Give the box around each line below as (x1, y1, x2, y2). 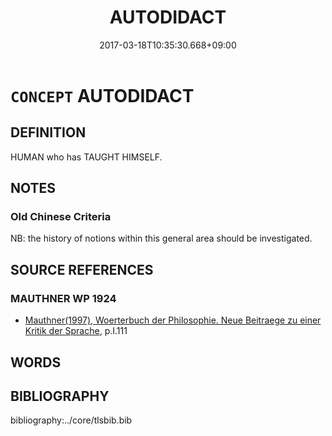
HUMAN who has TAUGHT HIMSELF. (10, 151, 163, 163)
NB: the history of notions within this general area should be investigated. (10, 232, 313, 245)
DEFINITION (10, 124, 87, 141)
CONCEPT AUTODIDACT (10, 84, 195, 107)
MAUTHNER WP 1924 (10, 291, 117, 305)
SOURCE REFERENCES (10, 261, 154, 278)
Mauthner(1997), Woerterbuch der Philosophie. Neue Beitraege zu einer (24, 314, 322, 326)
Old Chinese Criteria (10, 210, 112, 224)
